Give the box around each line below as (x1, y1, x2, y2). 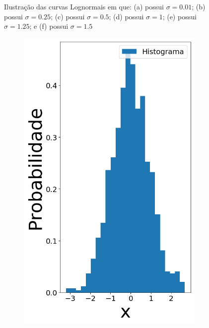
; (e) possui (162, 11, 197, 21)
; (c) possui (51, 11, 85, 21)
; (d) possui (109, 11, 144, 21)
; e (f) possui (29, 21, 69, 31)
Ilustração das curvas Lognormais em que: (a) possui (4, 1, 164, 11)
